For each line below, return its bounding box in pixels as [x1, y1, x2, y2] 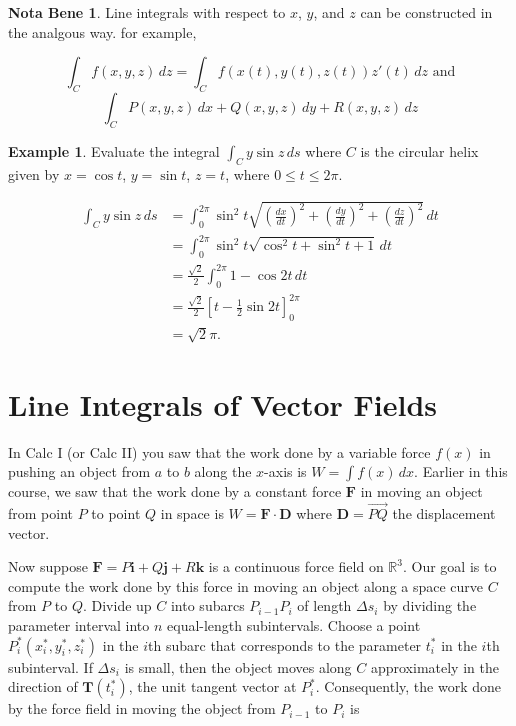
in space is [160, 503, 224, 524]
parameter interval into [8, 615, 150, 636]
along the [194, 461, 252, 482]
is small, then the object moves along [124, 656, 352, 677]
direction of [8, 676, 78, 697]
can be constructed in [360, 2, 493, 22]
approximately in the [370, 656, 499, 677]
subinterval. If [8, 656, 93, 677]
